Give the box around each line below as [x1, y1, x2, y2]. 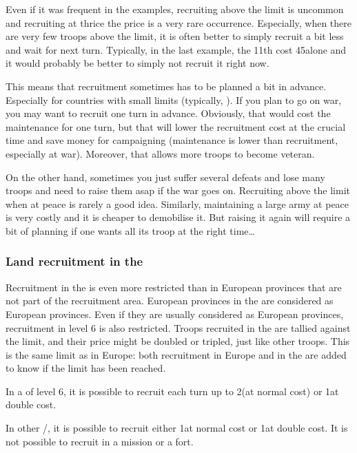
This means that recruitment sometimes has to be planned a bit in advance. [6, 78, 327, 93]
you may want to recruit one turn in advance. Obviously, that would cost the [6, 106, 331, 120]
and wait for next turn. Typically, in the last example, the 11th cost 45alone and [6, 42, 347, 56]
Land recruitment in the [6, 253, 143, 270]
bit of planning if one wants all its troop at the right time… [6, 223, 255, 238]
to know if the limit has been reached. [6, 361, 166, 375]
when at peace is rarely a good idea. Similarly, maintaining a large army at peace [6, 196, 349, 211]
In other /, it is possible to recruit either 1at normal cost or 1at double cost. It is [6, 421, 348, 435]
